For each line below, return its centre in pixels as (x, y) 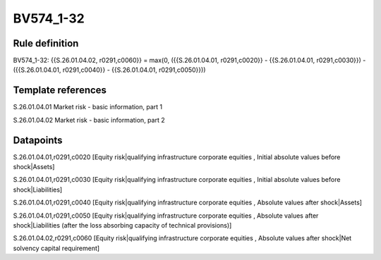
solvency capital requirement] (56, 248)
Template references (60, 91)
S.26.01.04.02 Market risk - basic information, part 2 (89, 120)
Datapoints (38, 140)
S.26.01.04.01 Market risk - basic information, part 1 (88, 107)
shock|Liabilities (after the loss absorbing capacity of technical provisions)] (122, 225)
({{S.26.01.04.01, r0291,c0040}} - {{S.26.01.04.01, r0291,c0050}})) (109, 70)
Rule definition (46, 43)
